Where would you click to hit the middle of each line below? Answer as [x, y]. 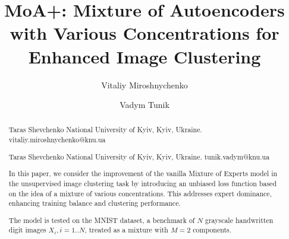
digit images [27, 230]
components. [212, 230]
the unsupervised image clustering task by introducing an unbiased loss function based [142, 183]
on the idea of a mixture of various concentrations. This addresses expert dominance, [140, 193]
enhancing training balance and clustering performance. [95, 203]
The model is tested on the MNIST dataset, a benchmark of [102, 220]
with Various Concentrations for [144, 33]
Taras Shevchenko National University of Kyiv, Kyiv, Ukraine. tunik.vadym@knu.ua [139, 156]
